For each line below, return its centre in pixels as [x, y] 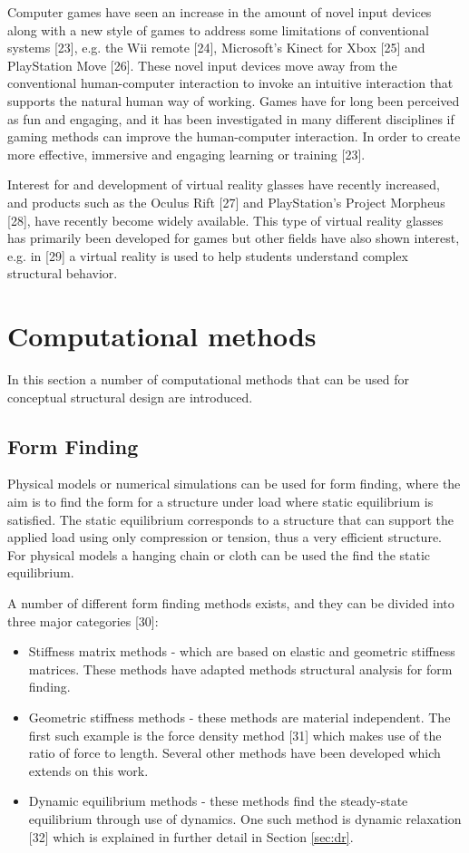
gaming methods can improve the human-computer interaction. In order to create [234, 136]
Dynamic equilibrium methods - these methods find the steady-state [218, 801]
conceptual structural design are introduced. [130, 397]
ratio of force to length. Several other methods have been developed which [234, 753]
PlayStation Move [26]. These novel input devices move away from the [202, 65]
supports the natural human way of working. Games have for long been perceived [234, 100]
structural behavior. [63, 273]
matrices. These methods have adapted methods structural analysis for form [240, 669]
